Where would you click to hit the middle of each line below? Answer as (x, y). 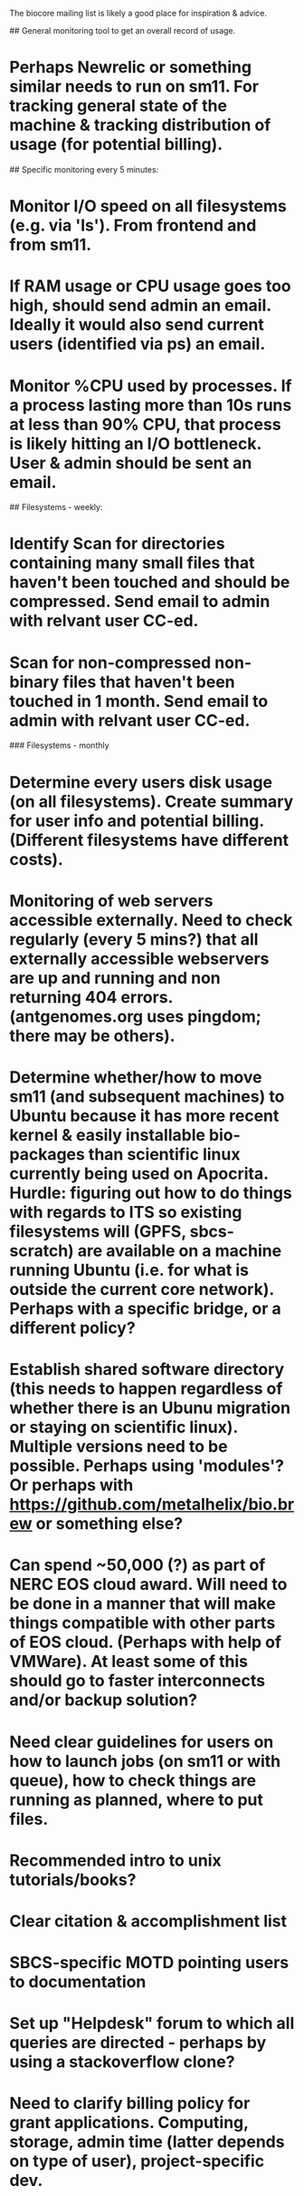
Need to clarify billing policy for (130, 2103)
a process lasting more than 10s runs (151, 405)
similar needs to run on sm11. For (134, 87)
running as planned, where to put (137, 1799)
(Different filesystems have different (149, 840)
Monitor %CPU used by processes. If (151, 386)
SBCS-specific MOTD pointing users (149, 1963)
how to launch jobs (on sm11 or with (145, 1761)
